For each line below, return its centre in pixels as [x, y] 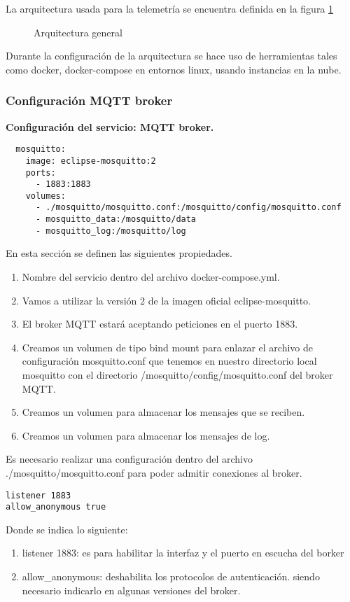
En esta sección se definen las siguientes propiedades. [119, 253]
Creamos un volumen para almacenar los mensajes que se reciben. [163, 412]
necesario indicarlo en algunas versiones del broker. [131, 590]
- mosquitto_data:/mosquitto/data [116, 219]
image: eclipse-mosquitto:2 [91, 161]
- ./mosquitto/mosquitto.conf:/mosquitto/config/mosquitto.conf [188, 208]
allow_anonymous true [56, 507]
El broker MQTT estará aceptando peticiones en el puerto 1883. [160, 324]
